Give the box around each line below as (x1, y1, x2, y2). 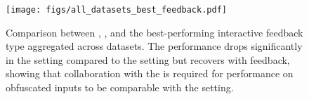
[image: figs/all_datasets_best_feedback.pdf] (6, 5, 227, 15)
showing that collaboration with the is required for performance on (6, 66, 294, 81)
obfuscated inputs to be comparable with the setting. (6, 80, 234, 95)
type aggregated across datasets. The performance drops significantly (6, 39, 303, 53)
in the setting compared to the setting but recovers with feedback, (6, 52, 290, 67)
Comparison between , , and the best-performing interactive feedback (6, 25, 303, 39)
